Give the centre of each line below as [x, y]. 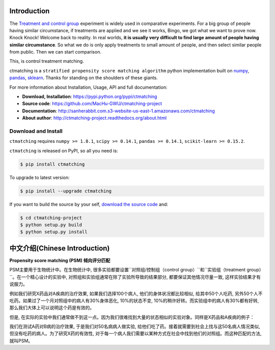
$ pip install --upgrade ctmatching [66, 191]
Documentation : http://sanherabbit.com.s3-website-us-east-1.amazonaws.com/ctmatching [118, 111]
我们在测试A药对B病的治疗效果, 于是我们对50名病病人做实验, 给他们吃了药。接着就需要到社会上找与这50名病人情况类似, [135, 327]
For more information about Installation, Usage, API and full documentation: [88, 87]
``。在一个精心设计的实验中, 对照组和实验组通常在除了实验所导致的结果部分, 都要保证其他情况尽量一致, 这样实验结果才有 [135, 277]
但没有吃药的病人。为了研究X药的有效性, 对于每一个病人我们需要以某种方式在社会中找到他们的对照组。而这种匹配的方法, [135, 334]
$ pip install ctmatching [52, 164]
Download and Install [36, 131]
